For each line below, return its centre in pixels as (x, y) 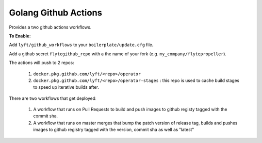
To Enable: (20, 36)
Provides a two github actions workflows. (50, 27)
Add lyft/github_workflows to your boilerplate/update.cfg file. (81, 45)
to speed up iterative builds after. (66, 87)
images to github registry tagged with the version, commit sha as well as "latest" (114, 130)
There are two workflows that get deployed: (53, 98)
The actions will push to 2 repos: (42, 63)
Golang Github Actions (56, 13)
